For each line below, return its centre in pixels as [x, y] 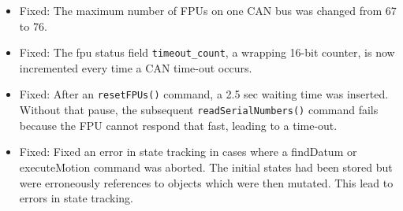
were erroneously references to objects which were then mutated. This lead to [206, 182]
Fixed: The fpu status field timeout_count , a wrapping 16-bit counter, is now [207, 52]
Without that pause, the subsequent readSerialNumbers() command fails [199, 110]
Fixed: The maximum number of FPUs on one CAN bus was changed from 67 [208, 10]
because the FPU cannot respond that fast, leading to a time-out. [178, 125]
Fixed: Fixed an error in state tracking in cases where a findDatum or [188, 152]
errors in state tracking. [76, 198]
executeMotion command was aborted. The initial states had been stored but [206, 167]
